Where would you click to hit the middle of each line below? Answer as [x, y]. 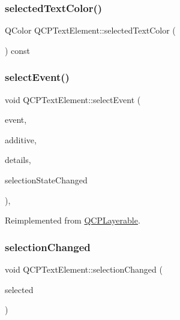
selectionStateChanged [46, 180]
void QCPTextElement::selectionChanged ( [84, 269]
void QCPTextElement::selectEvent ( [73, 99]
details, [18, 160]
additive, [21, 139]
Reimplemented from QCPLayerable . [73, 220]
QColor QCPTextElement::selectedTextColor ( [90, 30]
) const [18, 50]
